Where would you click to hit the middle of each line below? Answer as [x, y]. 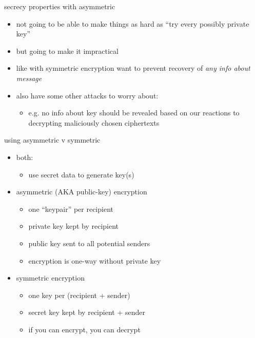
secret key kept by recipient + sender [87, 312]
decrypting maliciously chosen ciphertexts [94, 122]
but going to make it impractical [67, 51]
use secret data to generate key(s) [81, 174]
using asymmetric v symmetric [52, 140]
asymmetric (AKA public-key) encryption [82, 192]
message [29, 78]
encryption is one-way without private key [95, 260]
